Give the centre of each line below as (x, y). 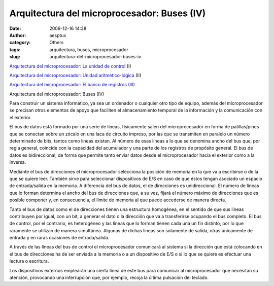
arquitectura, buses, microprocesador (89, 49)
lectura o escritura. (29, 261)
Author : (18, 35)
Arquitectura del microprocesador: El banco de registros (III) (72, 85)
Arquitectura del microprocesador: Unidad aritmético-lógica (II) (75, 75)
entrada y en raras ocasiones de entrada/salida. (59, 238)
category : (20, 43)
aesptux (58, 35)
